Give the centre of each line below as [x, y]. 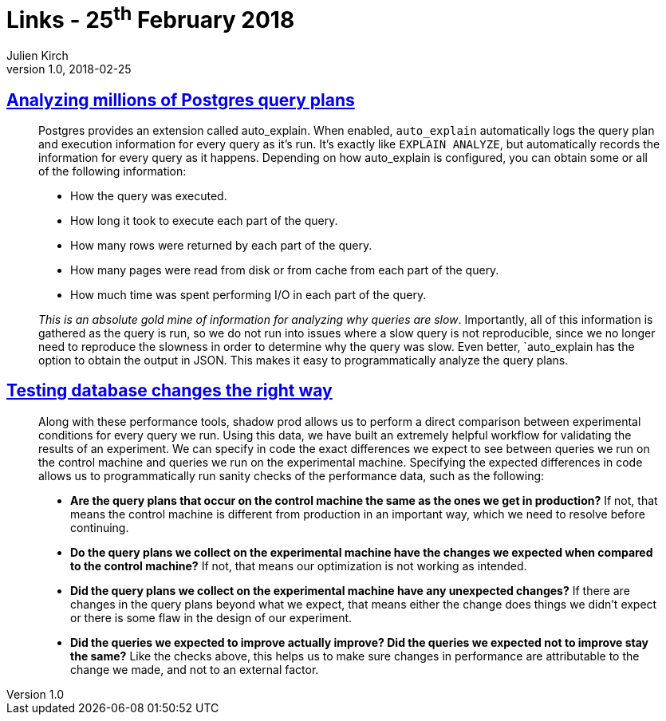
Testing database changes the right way [169, 391]
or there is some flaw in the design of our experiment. [211, 617]
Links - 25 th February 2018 [151, 18]
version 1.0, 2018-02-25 [69, 69]
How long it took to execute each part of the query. [204, 220]
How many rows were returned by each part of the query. [221, 245]
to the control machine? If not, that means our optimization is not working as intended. [299, 565]
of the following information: [112, 171]
